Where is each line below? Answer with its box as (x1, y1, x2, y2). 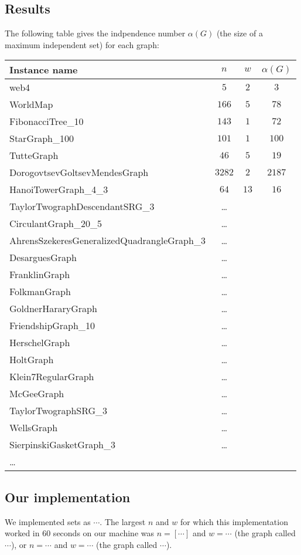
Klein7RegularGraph (9, 370, 94, 384)
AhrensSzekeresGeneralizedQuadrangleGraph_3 (9, 233, 206, 248)
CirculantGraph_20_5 (9, 216, 102, 231)
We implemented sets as (5, 515, 91, 527)
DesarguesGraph (9, 251, 77, 265)
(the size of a (216, 27, 263, 39)
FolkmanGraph (9, 285, 71, 299)
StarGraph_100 (9, 131, 74, 145)
